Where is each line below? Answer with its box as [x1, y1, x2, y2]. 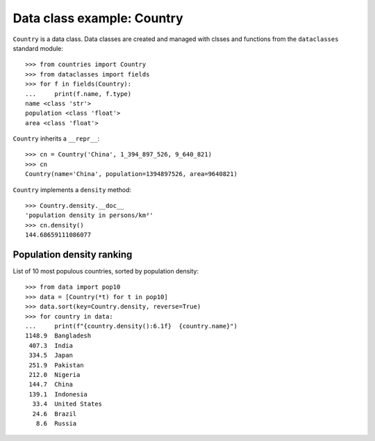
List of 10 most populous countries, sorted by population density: [12, 267, 199, 275]
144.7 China [28, 380, 73, 389]
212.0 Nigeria [28, 371, 81, 378]
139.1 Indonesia [28, 390, 88, 398]
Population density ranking [12, 249, 133, 260]
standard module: [12, 44, 64, 52]
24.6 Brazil [32, 410, 77, 417]
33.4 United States [32, 400, 103, 408]
